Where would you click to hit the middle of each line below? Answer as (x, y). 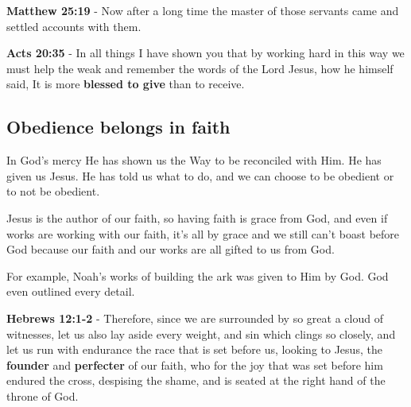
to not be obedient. (53, 191)
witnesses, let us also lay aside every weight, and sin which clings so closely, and (201, 333)
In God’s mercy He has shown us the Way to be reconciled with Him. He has (194, 160)
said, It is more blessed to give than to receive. (126, 84)
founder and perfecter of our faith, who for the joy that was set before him (195, 364)
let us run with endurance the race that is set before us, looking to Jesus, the (194, 349)
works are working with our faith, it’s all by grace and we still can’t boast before (203, 233)
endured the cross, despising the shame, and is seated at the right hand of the (196, 380)
